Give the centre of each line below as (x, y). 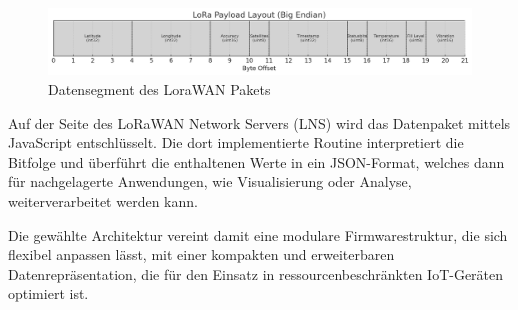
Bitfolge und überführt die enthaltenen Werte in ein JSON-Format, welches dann (256, 161)
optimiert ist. (48, 293)
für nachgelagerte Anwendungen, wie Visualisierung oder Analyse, (210, 181)
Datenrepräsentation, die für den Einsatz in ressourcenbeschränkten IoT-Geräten (256, 273)
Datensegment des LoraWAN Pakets (159, 89)
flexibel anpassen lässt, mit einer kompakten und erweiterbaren (201, 254)
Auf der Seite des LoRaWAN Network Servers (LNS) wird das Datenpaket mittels (259, 122)
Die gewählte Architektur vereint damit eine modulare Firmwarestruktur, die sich (258, 234)
